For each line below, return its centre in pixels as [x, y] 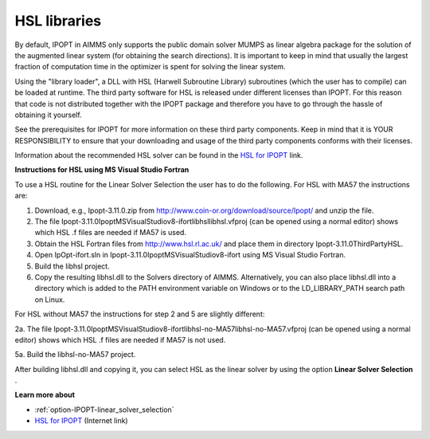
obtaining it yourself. [49, 115]
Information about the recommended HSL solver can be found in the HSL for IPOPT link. [159, 155]
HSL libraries [58, 21]
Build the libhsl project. [72, 266]
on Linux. [50, 300]
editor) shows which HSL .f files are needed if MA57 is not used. [120, 339]
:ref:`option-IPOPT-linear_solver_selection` [104, 410]
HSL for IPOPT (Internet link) [81, 421]
